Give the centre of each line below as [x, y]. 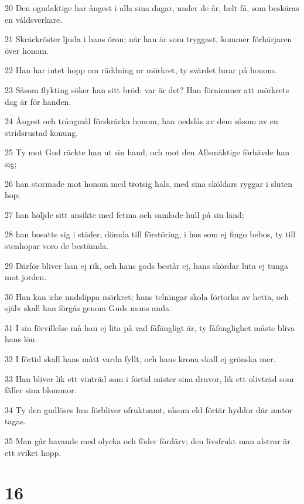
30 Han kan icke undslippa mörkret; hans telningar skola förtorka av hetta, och [147, 296]
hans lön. [21, 339]
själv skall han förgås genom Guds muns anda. [88, 308]
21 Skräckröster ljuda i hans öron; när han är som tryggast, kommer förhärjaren [148, 39]
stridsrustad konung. [42, 132]
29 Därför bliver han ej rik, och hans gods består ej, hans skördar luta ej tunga [146, 265]
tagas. [15, 421]
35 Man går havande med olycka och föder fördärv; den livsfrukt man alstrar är [148, 441]
